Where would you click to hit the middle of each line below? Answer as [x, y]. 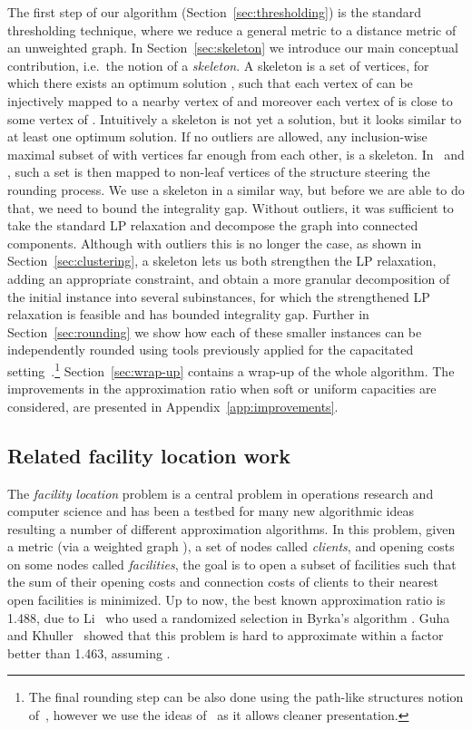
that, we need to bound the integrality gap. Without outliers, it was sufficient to [231, 207]
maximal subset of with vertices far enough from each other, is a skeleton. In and [236, 154]
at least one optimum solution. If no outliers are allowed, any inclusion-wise [217, 136]
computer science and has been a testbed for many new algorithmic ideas [211, 511]
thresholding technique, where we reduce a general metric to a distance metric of [232, 29]
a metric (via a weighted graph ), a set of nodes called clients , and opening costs [231, 546]
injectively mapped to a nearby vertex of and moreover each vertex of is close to [230, 100]
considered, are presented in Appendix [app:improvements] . [173, 406]
